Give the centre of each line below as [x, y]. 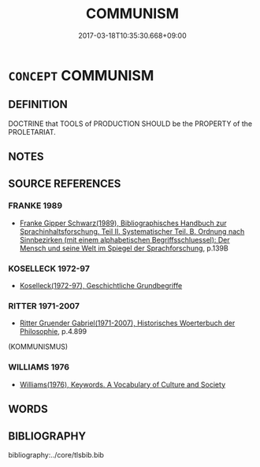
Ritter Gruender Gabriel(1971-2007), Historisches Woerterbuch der [127, 323]
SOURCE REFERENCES [65, 183]
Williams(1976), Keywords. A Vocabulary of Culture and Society [123, 384]
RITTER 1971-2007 [44, 306]
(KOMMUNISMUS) [38, 347]
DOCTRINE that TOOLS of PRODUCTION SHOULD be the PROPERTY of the [130, 124]
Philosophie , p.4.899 [53, 332]
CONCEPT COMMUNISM [81, 75]
